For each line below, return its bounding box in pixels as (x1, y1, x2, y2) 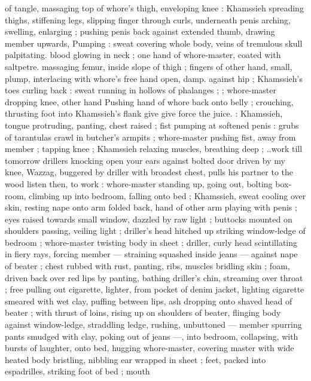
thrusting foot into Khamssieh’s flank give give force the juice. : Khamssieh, (5, 107, 283, 120)
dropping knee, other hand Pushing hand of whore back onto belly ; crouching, (5, 95, 294, 108)
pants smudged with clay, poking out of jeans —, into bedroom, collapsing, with (5, 330, 298, 342)
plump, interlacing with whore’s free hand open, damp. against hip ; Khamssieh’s (5, 72, 303, 84)
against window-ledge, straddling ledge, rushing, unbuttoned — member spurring (5, 318, 302, 331)
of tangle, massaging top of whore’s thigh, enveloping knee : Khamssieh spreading (5, 2, 304, 14)
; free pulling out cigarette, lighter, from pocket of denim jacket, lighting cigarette (5, 283, 304, 295)
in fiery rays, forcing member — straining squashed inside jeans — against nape (5, 248, 298, 260)
